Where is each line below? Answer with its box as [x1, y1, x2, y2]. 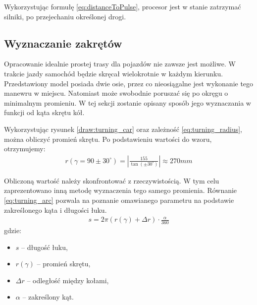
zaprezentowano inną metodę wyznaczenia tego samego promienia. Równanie [4, 185, 237, 195]
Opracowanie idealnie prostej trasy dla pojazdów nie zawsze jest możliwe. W [4, 59, 236, 69]
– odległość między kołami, [27, 275, 109, 285]
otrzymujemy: [4, 143, 46, 154]
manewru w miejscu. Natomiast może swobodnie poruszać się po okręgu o [4, 88, 228, 98]
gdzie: [4, 225, 21, 235]
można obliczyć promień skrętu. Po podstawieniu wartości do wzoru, [4, 133, 212, 144]
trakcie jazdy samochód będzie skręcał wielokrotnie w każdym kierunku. [4, 68, 223, 78]
